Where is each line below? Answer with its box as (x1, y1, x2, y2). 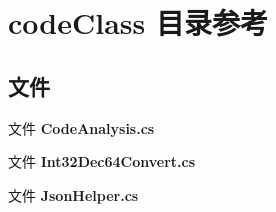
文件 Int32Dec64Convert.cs (8, 151, 196, 172)
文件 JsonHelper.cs (8, 184, 139, 205)
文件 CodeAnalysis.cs (8, 117, 155, 138)
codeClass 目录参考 (8, 2, 268, 43)
